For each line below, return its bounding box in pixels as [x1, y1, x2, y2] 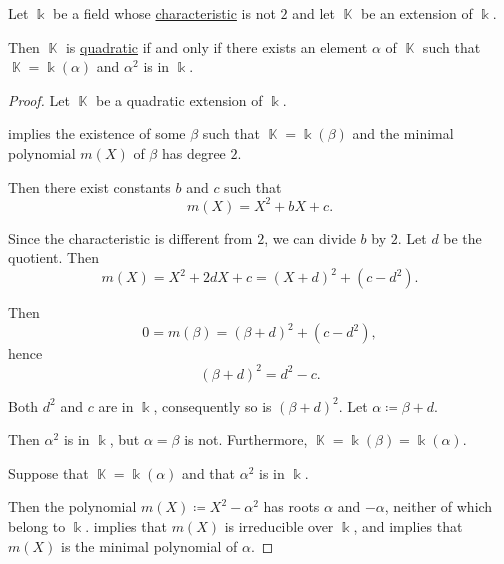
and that [182, 462, 236, 483]
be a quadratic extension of [96, 89, 263, 110]
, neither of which [384, 496, 493, 517]
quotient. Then [8, 247, 100, 268]
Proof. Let [8, 89, 70, 110]
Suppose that [8, 462, 89, 483]
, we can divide [264, 227, 356, 248]
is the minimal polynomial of [61, 535, 238, 556]
